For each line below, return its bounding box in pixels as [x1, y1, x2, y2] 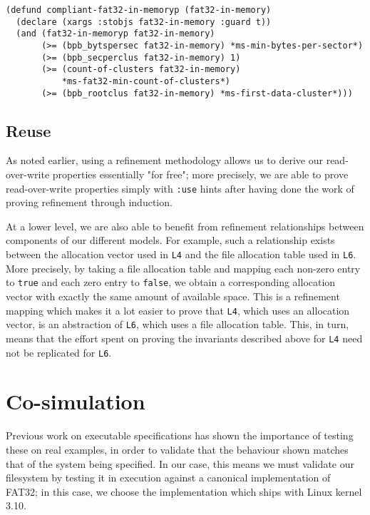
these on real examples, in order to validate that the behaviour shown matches [6, 442, 349, 457]
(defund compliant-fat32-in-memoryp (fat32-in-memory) [6, 5, 272, 15]
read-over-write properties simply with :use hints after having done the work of [6, 180, 354, 195]
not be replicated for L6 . [6, 345, 112, 360]
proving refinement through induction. [6, 195, 173, 210]
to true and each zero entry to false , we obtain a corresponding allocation [6, 275, 336, 290]
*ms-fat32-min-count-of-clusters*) [61, 76, 230, 86]
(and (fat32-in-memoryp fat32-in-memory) [16, 29, 215, 39]
